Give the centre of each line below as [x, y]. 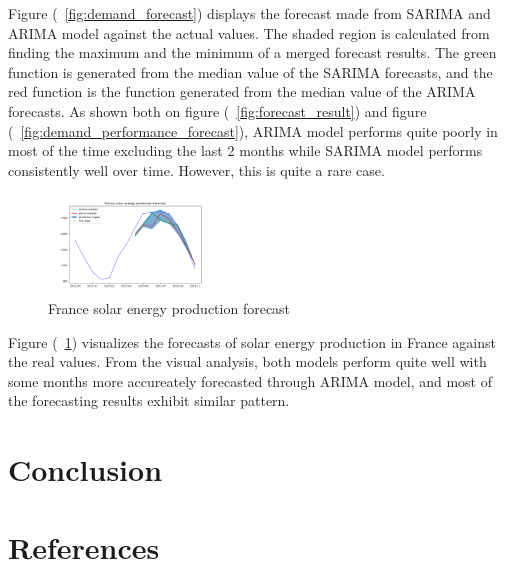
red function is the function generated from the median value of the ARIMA [242, 91]
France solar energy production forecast [169, 307]
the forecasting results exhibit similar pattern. [149, 400]
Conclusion [85, 469]
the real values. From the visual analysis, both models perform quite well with [247, 361]
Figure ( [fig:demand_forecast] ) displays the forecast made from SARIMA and [249, 13]
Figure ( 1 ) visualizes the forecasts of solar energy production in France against [252, 341]
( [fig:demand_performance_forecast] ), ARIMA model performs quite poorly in [253, 130]
